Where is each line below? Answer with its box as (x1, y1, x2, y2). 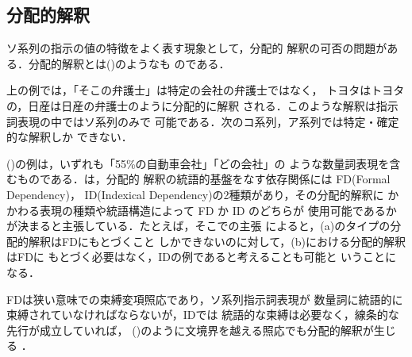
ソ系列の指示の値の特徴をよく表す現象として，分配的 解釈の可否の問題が (6, 40, 387, 56)
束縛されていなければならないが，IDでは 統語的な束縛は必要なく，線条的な (6, 306, 399, 323)
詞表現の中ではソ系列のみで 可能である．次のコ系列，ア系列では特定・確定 (6, 113, 399, 129)
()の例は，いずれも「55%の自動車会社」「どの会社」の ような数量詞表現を (6, 155, 390, 171)
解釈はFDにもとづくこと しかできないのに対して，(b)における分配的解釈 (28, 232, 406, 249)
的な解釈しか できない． (6, 129, 133, 145)
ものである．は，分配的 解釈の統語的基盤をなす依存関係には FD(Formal (17, 171, 391, 187)
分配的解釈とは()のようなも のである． (28, 55, 230, 71)
